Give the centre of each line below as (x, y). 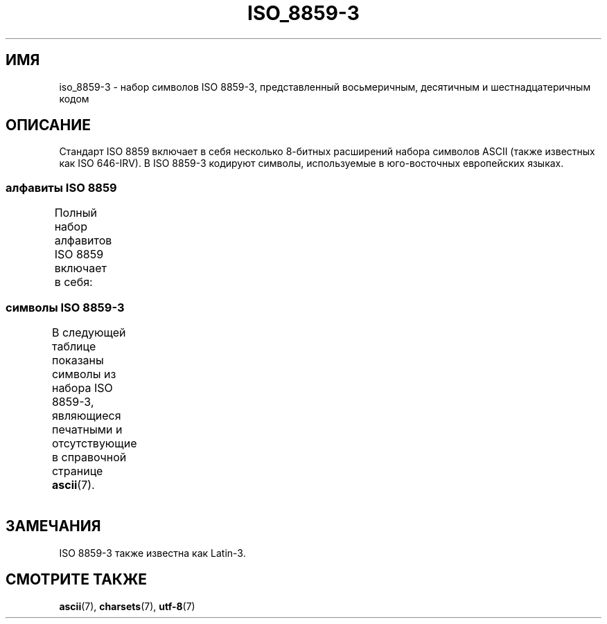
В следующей (89, 332)
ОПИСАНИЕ (48, 125)
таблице (74, 346)
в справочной (89, 457)
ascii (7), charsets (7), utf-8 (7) (127, 606)
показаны (78, 360)
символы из (84, 374)
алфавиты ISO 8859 (61, 187)
